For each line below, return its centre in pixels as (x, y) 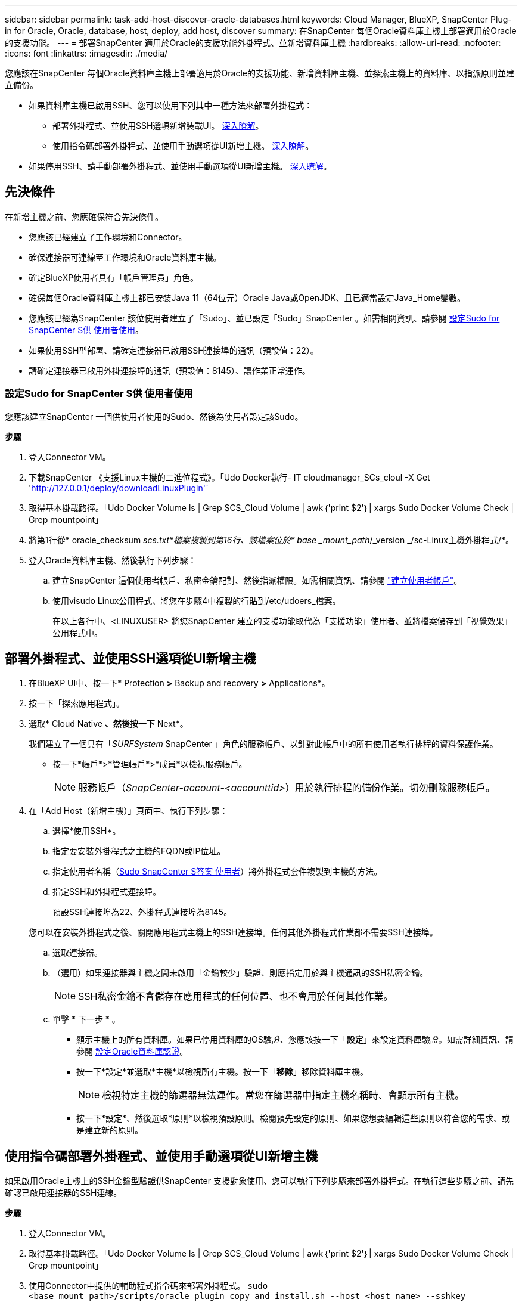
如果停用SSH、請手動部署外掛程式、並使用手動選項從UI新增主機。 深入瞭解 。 (180, 166)
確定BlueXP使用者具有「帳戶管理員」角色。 (114, 277)
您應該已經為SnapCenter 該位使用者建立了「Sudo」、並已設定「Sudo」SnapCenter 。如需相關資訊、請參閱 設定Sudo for (264, 318)
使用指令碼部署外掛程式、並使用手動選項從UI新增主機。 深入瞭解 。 (183, 146)
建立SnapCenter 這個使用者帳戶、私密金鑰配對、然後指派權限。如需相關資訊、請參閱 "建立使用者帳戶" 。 (257, 580)
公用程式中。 (77, 633)
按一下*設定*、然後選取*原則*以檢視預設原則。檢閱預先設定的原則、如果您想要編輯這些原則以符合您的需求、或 (293, 1118)
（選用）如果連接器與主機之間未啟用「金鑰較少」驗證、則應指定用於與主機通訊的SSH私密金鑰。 (240, 973)
